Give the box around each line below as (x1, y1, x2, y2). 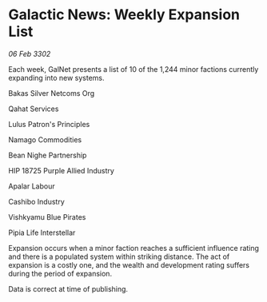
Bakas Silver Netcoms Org (8, 88, 95, 97)
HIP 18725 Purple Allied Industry (8, 165, 114, 175)
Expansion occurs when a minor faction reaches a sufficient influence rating (8, 243, 260, 252)
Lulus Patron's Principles (8, 119, 90, 129)
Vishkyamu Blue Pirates (8, 212, 86, 221)
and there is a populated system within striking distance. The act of (8, 252, 230, 261)
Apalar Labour (8, 181, 55, 191)
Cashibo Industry (8, 197, 66, 206)
